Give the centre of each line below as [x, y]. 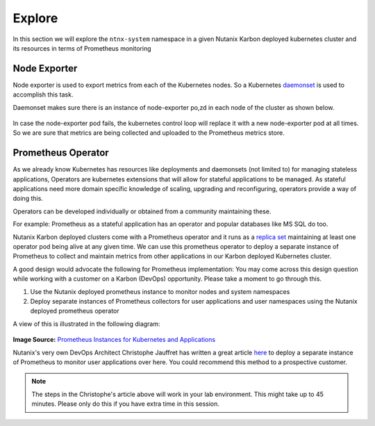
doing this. [28, 199]
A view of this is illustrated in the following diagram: [86, 324]
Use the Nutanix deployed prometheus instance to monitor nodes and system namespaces [160, 291]
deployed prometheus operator [75, 311]
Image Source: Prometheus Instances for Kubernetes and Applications [114, 340]
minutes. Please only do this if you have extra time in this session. [126, 404]
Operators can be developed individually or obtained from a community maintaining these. [142, 211]
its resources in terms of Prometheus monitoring [82, 48]
